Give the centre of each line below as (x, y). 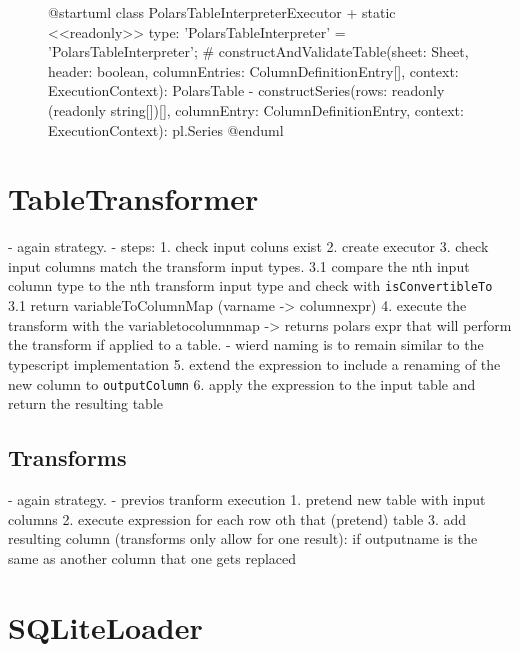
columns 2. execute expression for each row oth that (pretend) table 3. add (237, 518)
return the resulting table (85, 403)
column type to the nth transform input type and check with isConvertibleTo (250, 285)
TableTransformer (133, 198)
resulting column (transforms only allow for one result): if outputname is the (243, 538)
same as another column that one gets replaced (152, 557)
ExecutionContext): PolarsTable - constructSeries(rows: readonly (246, 90)
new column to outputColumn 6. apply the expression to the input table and (242, 383)
